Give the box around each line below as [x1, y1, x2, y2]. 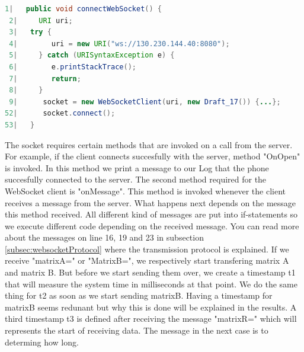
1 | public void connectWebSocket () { [5, 5, 162, 13]
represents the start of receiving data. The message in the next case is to [5, 324, 268, 337]
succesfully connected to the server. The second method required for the [5, 173, 267, 185]
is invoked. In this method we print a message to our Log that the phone [5, 161, 269, 174]
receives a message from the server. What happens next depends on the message [5, 196, 296, 209]
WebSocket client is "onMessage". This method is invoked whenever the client [5, 184, 286, 197]
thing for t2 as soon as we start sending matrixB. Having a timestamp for [5, 289, 273, 302]
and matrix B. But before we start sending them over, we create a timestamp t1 [5, 266, 296, 279]
